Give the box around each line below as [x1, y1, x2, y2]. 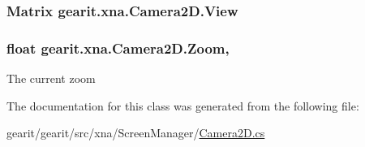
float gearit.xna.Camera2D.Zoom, [6, 37, 230, 58]
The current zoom [6, 70, 96, 87]
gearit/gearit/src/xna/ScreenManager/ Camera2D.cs [6, 124, 265, 141]
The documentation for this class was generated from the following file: [6, 97, 359, 114]
